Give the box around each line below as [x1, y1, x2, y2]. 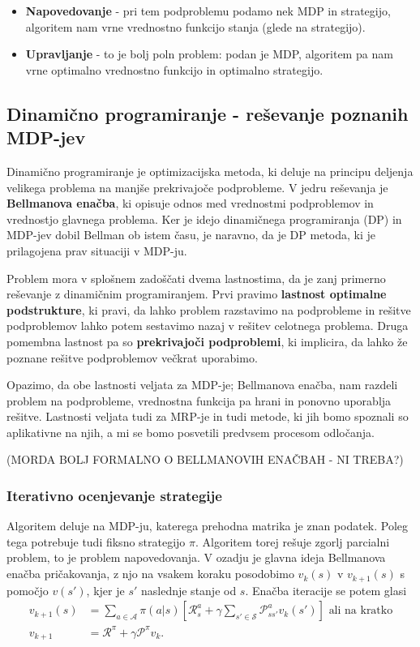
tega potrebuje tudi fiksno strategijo [6, 533, 186, 550]
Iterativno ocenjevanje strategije [6, 485, 222, 505]
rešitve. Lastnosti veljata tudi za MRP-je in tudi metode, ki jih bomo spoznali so [6, 408, 409, 425]
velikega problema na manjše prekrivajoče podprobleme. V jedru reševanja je [6, 178, 388, 195]
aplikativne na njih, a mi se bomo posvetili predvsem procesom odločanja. [6, 423, 375, 440]
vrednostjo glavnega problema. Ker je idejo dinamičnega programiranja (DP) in [6, 210, 402, 227]
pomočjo [6, 581, 49, 598]
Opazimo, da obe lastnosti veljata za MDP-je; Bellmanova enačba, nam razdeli [6, 376, 398, 393]
